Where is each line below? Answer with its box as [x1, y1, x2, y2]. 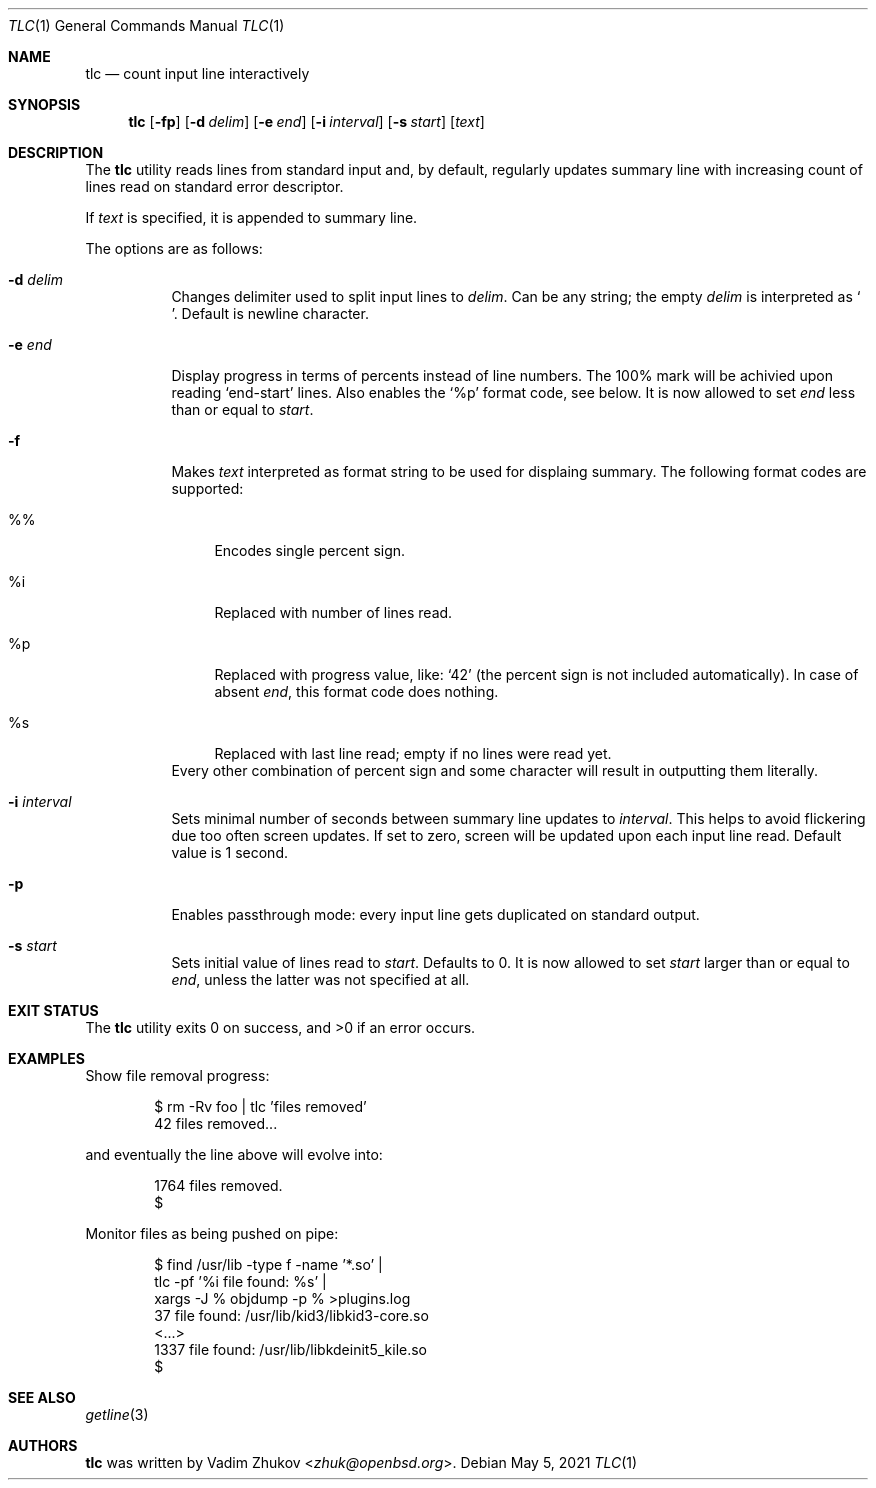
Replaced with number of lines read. [214, 604, 453, 621]
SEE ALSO [8, 1389, 76, 1406]
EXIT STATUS [8, 1002, 99, 1019]
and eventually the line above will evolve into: [85, 1146, 383, 1163]
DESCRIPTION [8, 144, 104, 161]
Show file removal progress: [85, 1067, 270, 1084]
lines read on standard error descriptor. [85, 178, 344, 195]
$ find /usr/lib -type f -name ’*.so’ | [154, 1256, 383, 1273]
